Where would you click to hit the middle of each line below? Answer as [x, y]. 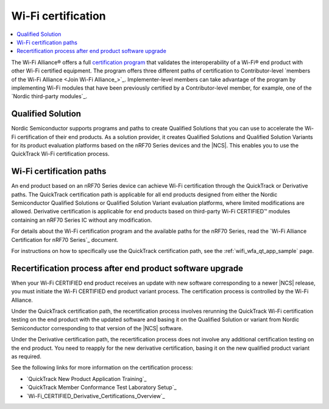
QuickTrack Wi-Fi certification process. [60, 154]
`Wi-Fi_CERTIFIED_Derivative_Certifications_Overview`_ [96, 396]
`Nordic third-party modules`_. [49, 96]
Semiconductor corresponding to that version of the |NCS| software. [97, 328]
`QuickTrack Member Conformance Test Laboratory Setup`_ [101, 388]
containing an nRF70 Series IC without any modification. [82, 220]
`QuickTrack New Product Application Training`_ [87, 379]
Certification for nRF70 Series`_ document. [65, 240]
